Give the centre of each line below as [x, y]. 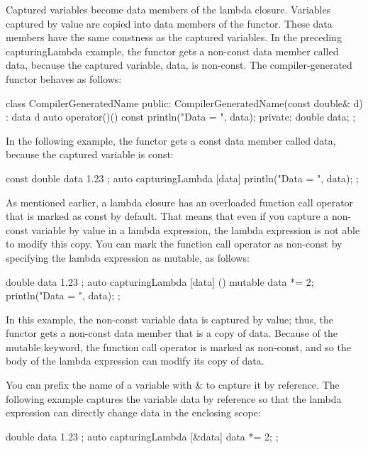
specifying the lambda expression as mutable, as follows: [128, 257]
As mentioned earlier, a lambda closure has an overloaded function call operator [180, 202]
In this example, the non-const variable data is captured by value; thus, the [169, 319]
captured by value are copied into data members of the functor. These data [169, 23]
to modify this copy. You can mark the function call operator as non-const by [174, 244]
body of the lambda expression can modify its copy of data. [135, 361]
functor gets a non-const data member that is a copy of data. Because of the [172, 333]
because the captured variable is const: [90, 154]
